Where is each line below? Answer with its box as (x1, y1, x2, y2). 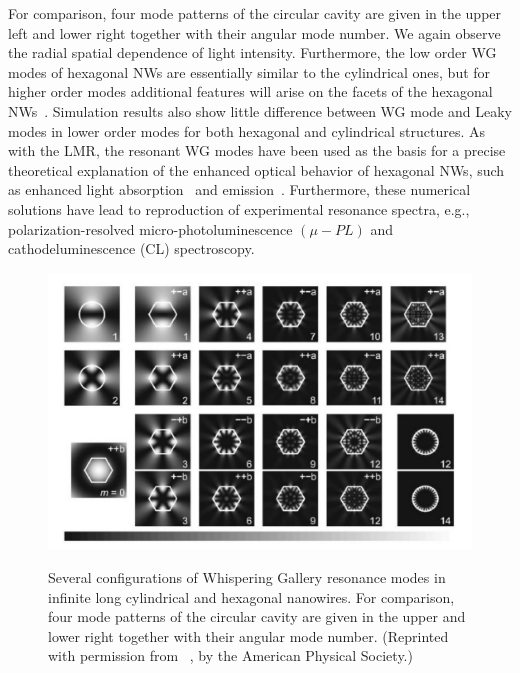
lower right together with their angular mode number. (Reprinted (48, 625, 449, 646)
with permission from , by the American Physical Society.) (48, 645, 413, 666)
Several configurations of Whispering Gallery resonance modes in (48, 566, 446, 587)
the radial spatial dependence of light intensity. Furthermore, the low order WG (8, 42, 497, 63)
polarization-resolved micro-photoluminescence (8, 218, 293, 239)
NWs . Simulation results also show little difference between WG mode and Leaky (8, 100, 512, 121)
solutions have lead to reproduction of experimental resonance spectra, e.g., (8, 198, 470, 219)
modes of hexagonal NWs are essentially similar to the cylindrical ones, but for (8, 61, 491, 82)
